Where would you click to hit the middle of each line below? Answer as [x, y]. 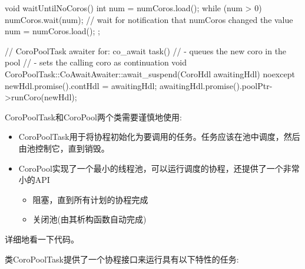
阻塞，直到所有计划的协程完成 [90, 199]
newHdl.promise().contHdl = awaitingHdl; [81, 85]
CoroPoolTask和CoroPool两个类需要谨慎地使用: [93, 117]
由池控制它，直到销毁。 [64, 148]
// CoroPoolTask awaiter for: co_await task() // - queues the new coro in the [146, 50]
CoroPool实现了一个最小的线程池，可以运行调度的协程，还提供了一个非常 [159, 168]
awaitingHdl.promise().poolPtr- [216, 85]
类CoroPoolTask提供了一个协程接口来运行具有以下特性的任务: [122, 259]
